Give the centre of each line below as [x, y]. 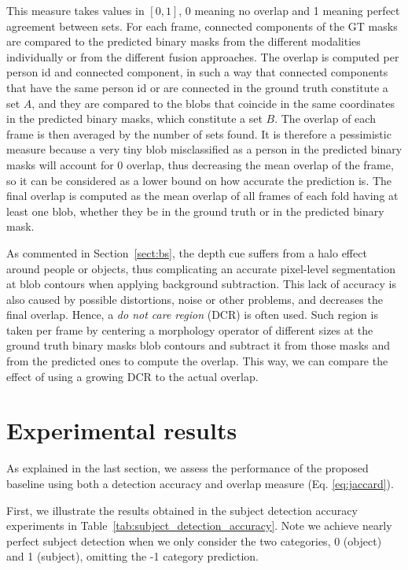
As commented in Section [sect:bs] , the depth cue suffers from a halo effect [187, 252]
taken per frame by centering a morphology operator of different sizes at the [190, 329]
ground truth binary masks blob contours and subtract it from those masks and [198, 345]
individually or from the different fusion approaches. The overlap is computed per [203, 56]
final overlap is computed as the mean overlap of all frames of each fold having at [202, 196]
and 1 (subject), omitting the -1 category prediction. [133, 556]
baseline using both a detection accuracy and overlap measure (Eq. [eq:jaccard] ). [200, 483]
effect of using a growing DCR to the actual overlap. [132, 376]
